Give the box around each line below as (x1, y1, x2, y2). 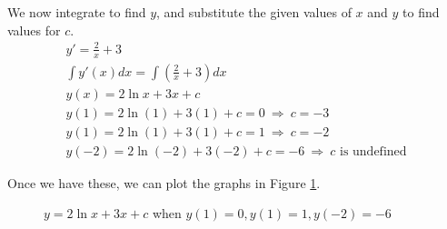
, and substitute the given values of (156, 3, 352, 21)
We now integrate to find (7, 3, 146, 21)
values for (7, 20, 61, 39)
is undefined (340, 144, 407, 158)
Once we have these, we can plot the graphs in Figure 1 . (7, 173, 321, 192)
